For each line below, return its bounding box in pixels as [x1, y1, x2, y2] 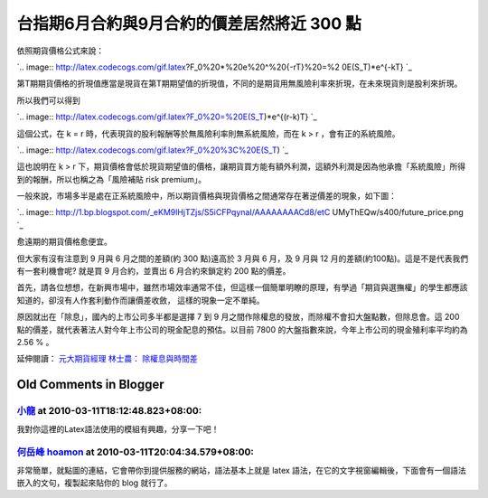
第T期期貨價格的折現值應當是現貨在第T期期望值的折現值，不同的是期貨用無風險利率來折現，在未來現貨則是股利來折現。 [16, 78, 463, 89]
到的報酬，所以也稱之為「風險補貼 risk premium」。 [16, 174, 207, 184]
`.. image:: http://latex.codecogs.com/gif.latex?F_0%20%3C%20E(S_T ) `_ [16, 145, 289, 155]
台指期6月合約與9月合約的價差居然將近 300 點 [16, 14, 361, 33]
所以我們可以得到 [16, 95, 80, 106]
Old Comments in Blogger [16, 377, 164, 392]
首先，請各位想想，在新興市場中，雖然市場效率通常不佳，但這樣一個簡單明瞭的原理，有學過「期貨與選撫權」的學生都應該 [16, 282, 468, 293]
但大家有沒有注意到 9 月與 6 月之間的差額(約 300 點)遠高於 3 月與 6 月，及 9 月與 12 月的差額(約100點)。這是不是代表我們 [16, 253, 469, 264]
